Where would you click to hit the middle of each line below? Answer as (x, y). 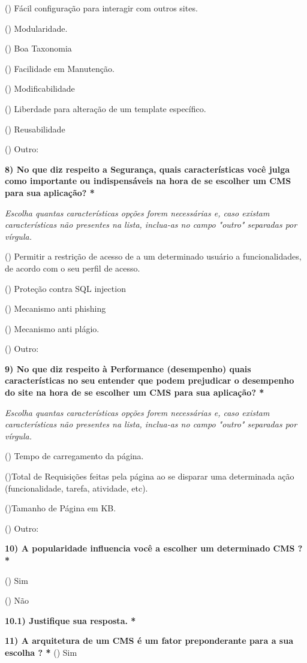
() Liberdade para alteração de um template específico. (106, 108)
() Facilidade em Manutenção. (60, 68)
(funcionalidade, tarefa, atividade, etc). (76, 488)
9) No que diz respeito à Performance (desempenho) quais (128, 368)
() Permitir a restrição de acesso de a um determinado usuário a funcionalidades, (153, 256)
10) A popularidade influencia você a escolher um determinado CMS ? (154, 548)
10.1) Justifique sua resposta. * (70, 620)
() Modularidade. (36, 28)
